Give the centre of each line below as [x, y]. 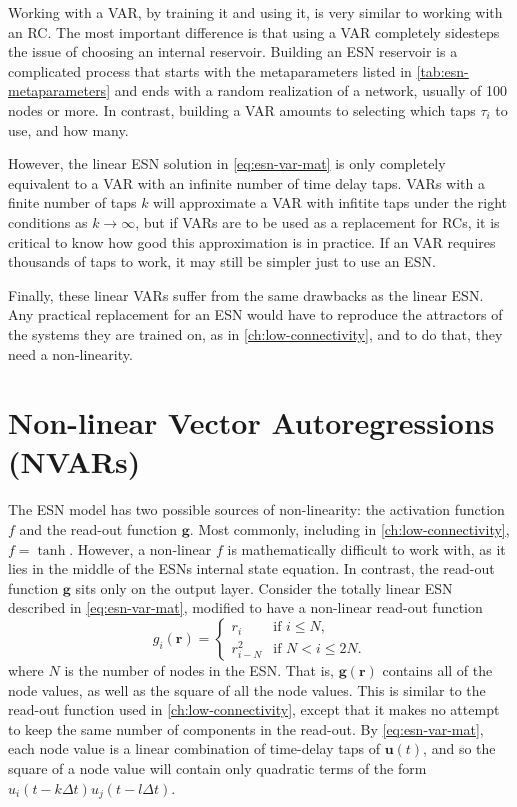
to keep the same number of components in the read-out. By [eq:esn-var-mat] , [246, 728]
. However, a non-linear [140, 548]
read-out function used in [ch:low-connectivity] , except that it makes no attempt [254, 709]
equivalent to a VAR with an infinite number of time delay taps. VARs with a [246, 182]
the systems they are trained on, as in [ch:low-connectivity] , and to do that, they [255, 333]
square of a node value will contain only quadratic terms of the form [217, 767]
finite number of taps [72, 202]
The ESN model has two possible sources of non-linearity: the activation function [256, 509]
